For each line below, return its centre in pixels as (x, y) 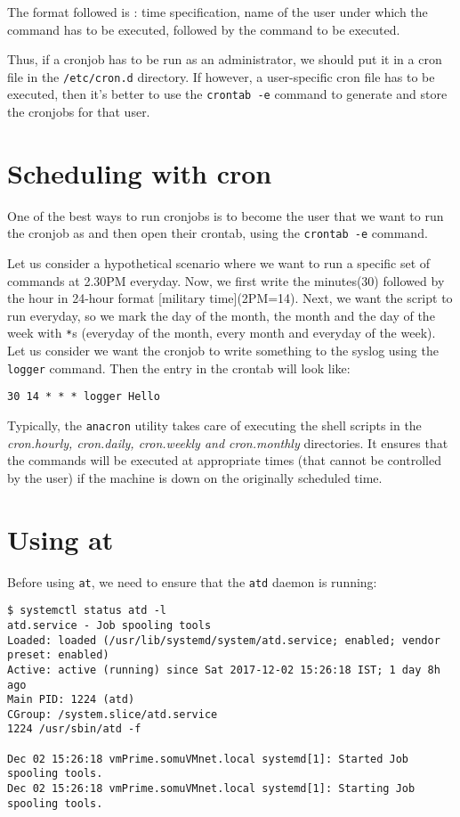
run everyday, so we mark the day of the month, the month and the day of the (221, 315)
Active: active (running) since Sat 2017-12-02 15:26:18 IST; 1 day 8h (224, 670)
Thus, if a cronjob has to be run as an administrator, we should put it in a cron (225, 59)
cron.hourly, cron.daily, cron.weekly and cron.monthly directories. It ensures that (228, 442)
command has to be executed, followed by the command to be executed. (204, 29)
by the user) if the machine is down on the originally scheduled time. (195, 477)
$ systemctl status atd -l (87, 611)
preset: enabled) (58, 655)
